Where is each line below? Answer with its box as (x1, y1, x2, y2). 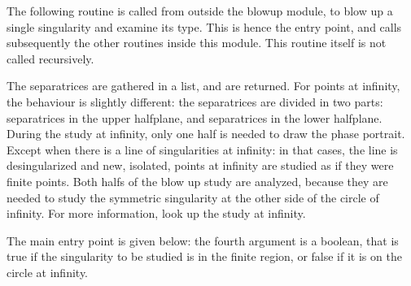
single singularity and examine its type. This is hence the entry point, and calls (7, 18, 402, 35)
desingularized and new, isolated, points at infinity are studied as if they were (7, 157, 394, 174)
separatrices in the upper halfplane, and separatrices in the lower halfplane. (7, 109, 383, 126)
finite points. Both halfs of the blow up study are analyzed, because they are (7, 172, 388, 189)
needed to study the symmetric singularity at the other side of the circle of (7, 188, 379, 206)
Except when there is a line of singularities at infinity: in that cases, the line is (7, 141, 398, 158)
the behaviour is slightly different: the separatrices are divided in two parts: (7, 93, 383, 110)
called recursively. (7, 50, 94, 67)
